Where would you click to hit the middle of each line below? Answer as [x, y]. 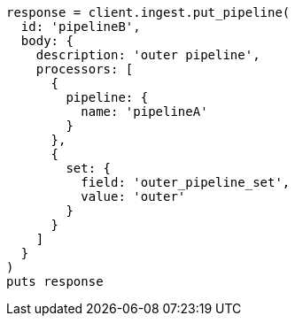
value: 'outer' [133, 196]
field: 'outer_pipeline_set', [186, 182]
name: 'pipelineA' [144, 112]
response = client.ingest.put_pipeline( [148, 12]
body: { [47, 41]
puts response [55, 281]
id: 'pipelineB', [81, 27]
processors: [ [85, 69]
